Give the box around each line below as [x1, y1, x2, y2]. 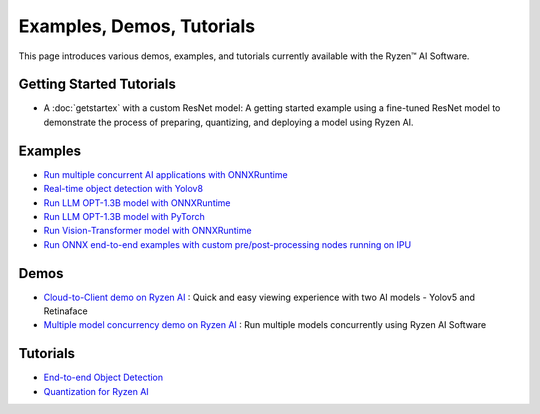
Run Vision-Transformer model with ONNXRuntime [43, 225, 252, 237]
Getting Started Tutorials [18, 76, 177, 93]
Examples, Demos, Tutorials [18, 15, 255, 37]
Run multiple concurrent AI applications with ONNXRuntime [43, 168, 289, 180]
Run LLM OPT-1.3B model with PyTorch [43, 210, 205, 222]
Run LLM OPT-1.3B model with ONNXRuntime [43, 196, 231, 209]
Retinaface [43, 305, 89, 317]
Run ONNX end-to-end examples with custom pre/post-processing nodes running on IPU [43, 238, 412, 250]
